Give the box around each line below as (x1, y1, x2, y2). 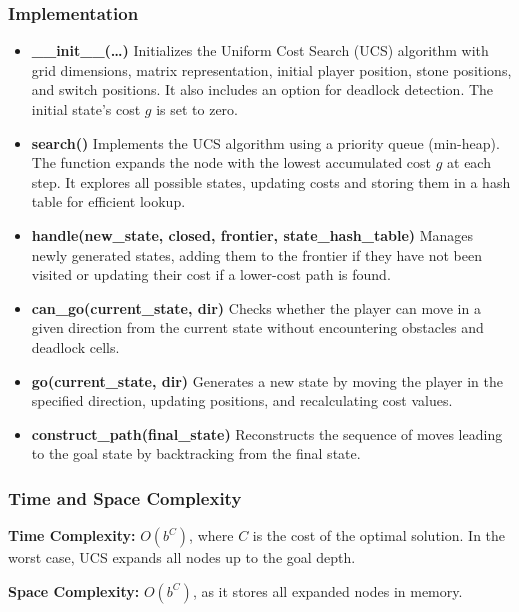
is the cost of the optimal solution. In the (252, 525, 506, 546)
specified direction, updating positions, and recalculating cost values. (31, 390, 453, 411)
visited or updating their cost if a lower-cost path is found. (31, 264, 391, 285)
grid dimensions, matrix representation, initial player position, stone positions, (31, 59, 512, 80)
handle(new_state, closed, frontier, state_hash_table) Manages (31, 224, 474, 245)
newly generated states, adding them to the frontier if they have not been (31, 244, 483, 265)
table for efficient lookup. (31, 191, 186, 212)
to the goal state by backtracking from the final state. (31, 443, 361, 464)
